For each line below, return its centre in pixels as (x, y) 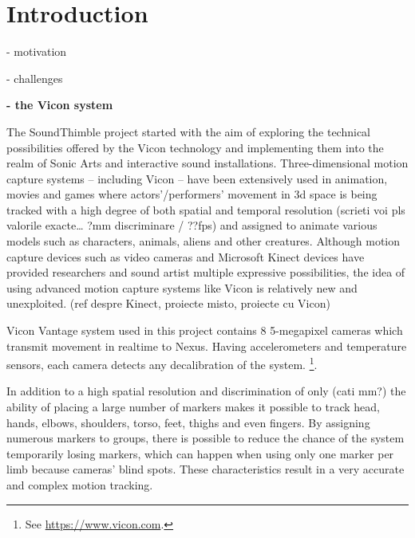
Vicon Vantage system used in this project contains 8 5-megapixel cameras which (205, 330)
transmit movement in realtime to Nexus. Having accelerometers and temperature (207, 346)
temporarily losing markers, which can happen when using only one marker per (200, 453)
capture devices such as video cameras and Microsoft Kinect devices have (186, 256)
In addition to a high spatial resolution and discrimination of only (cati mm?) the (206, 391)
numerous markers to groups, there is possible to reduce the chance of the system (206, 438)
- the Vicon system (60, 105)
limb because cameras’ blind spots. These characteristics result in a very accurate (206, 469)
